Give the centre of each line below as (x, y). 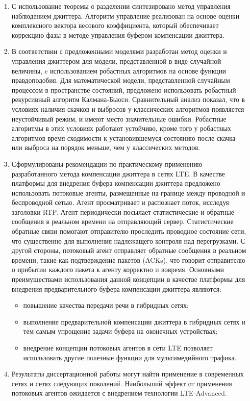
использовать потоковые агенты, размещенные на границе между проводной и (128, 192)
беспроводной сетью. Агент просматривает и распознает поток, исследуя (120, 202)
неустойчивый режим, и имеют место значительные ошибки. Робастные (119, 118)
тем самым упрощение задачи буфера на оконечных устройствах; (120, 331)
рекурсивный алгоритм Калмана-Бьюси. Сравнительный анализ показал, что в (128, 99)
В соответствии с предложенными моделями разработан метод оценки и (119, 51)
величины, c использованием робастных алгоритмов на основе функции (119, 70)
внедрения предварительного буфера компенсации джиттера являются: (116, 288)
